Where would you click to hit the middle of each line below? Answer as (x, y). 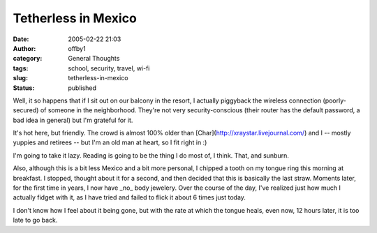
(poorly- (335, 100)
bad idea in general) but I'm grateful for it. (73, 120)
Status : (24, 88)
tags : (21, 68)
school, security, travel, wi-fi (109, 68)
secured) (26, 110)
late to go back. (35, 220)
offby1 (77, 48)
